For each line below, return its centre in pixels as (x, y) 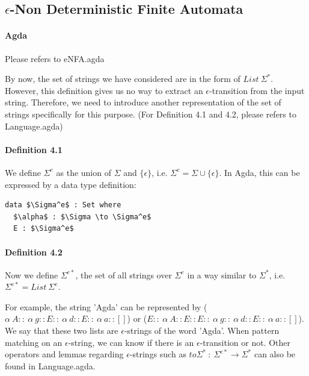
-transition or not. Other (245, 342)
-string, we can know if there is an (131, 342)
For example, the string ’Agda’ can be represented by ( (106, 306)
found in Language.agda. (50, 365)
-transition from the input (257, 90)
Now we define (32, 274)
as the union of (84, 172)
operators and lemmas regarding (64, 354)
